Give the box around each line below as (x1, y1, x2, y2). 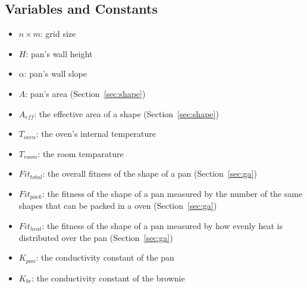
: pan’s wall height (26, 47, 93, 60)
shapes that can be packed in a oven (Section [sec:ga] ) (18, 199, 217, 212)
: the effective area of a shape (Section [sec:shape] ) (34, 107, 219, 120)
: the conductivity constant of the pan (36, 251, 174, 264)
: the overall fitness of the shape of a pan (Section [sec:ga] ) (42, 167, 257, 180)
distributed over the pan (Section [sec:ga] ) (18, 231, 173, 243)
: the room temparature (37, 147, 124, 159)
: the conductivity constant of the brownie (32, 271, 185, 284)
